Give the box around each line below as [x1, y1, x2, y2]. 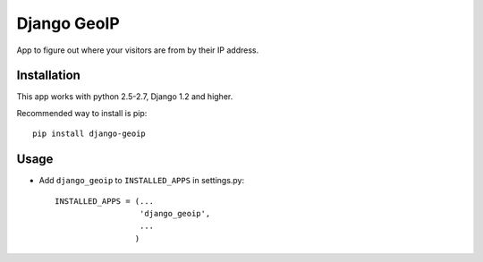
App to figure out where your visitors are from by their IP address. [16, 45, 259, 55]
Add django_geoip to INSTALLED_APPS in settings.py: [38, 175, 245, 186]
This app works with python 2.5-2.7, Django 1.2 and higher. [16, 91, 233, 102]
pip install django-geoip [32, 129, 147, 139]
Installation [16, 68, 80, 83]
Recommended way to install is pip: [16, 107, 148, 118]
